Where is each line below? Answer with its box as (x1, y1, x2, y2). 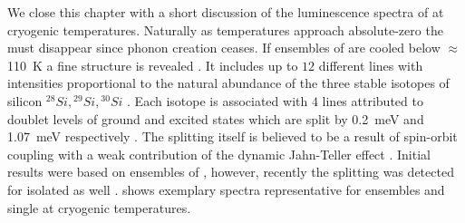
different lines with (318, 55, 423, 74)
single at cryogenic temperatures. (7, 198, 191, 217)
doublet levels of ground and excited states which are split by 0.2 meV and (7, 109, 424, 128)
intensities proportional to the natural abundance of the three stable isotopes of (7, 73, 450, 92)
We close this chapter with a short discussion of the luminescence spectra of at (7, 3, 444, 21)
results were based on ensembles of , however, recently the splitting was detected (7, 162, 454, 181)
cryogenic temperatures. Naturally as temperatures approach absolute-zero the (7, 20, 443, 39)
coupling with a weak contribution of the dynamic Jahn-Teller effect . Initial (7, 144, 431, 163)
